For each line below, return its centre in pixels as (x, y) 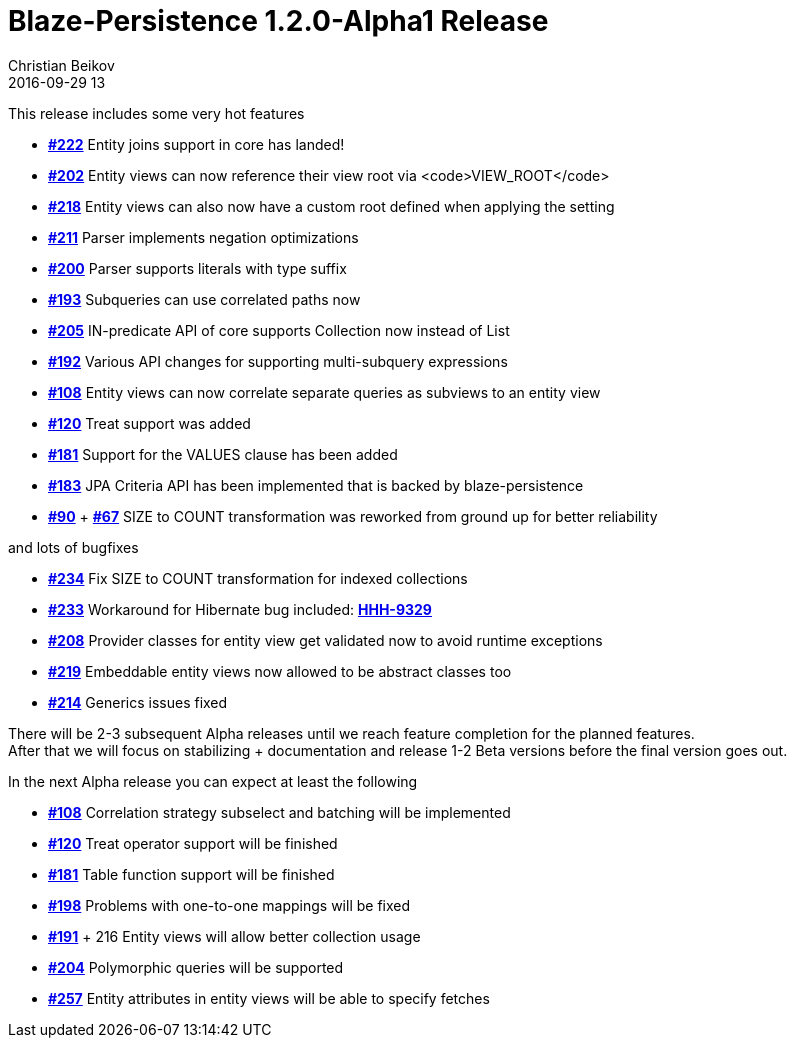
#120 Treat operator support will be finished (193, 843)
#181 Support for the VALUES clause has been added (223, 454)
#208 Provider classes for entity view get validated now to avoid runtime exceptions (325, 640)
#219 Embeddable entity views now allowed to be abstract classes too (280, 671)
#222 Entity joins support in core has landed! (196, 144)
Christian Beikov (61, 65)
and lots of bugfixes (73, 547)
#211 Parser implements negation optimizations (203, 237)
